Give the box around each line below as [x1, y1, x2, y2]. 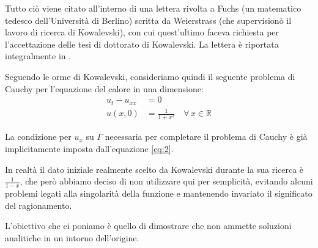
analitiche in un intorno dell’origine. [5, 231, 139, 244]
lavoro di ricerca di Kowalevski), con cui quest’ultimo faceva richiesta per [5, 26, 279, 38]
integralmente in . [5, 49, 72, 62]
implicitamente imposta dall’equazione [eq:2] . [5, 142, 174, 155]
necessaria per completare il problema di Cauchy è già [105, 130, 308, 143]
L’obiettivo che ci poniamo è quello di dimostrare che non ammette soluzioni [5, 219, 292, 232]
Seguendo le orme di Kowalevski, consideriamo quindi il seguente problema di [5, 70, 295, 82]
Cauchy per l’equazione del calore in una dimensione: [5, 82, 204, 95]
